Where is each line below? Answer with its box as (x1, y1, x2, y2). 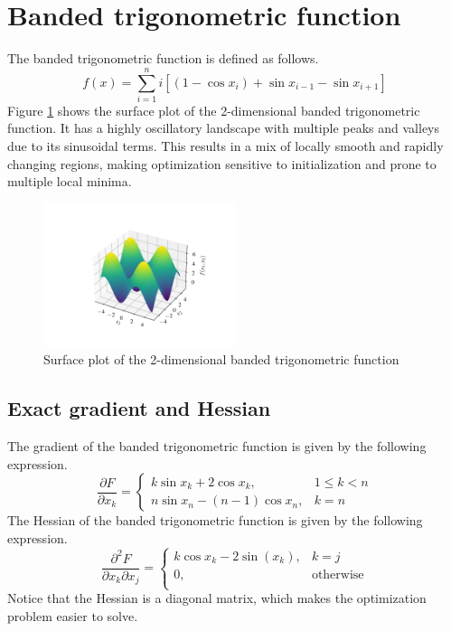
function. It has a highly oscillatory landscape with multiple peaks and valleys (7, 118, 440, 137)
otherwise (311, 568, 364, 581)
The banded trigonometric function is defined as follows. (7, 49, 319, 68)
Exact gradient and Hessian (7, 394, 271, 422)
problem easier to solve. (7, 606, 138, 625)
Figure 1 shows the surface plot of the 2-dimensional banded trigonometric (7, 100, 420, 119)
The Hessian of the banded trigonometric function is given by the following (7, 511, 423, 530)
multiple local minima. (7, 172, 132, 191)
